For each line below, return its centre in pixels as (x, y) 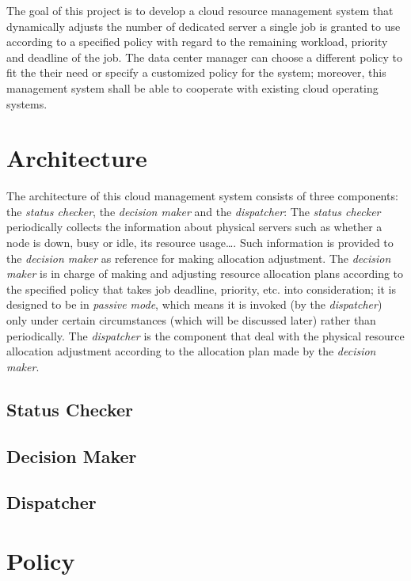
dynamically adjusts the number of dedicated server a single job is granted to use (204, 26)
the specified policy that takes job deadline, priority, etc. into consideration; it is (202, 289)
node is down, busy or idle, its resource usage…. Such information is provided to (200, 243)
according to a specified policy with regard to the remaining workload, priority (197, 42)
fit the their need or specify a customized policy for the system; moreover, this (196, 72)
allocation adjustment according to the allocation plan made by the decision (191, 351)
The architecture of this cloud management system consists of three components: (202, 196)
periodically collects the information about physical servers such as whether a (194, 227)
